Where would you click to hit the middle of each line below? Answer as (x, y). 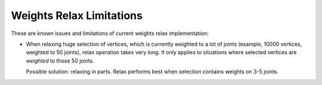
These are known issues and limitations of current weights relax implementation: (110, 33)
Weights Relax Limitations (77, 15)
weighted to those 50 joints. (60, 61)
